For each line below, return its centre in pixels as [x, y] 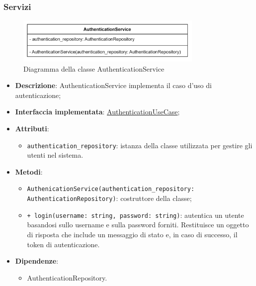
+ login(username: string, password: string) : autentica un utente [135, 215]
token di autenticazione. [63, 244]
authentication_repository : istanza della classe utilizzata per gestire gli [140, 145]
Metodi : [29, 171]
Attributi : [32, 128]
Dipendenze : [37, 261]
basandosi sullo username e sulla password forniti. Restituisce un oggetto [138, 225]
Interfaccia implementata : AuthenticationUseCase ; [97, 112]
